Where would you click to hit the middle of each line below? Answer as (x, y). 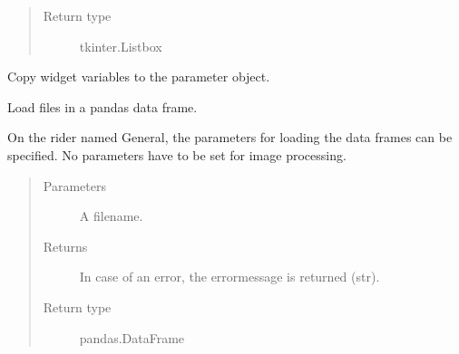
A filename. (111, 216)
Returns (65, 246)
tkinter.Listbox (121, 46)
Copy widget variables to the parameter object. (139, 77)
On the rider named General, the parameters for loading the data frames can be (230, 137)
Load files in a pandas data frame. (103, 106)
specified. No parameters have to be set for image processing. (177, 154)
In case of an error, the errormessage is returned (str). (229, 277)
